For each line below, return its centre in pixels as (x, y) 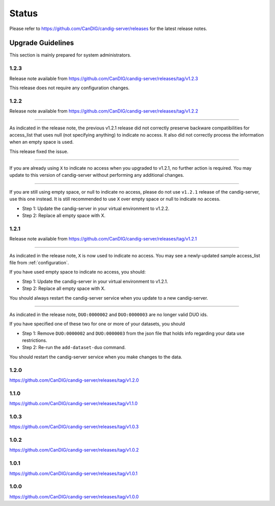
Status (24, 13)
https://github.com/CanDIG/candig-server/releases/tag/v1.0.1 (73, 473)
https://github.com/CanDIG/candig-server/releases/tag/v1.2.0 (74, 380)
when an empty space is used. (42, 142)
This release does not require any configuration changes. (70, 88)
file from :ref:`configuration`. (39, 262)
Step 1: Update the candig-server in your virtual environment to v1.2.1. (95, 281)
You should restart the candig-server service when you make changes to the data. (96, 357)
